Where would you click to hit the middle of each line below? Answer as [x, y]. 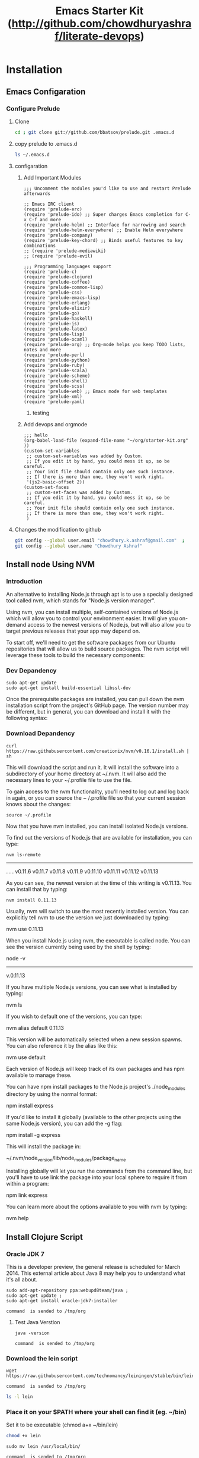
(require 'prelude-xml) [53, 397]
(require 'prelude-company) [58, 235]
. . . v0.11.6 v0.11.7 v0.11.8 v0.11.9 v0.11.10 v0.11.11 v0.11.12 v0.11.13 [82, 871]
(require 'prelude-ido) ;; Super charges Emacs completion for [103, 214]
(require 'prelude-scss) [54, 386]
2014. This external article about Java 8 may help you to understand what [96, 1273]
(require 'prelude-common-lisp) [63, 287]
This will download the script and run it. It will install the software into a [93, 767]
